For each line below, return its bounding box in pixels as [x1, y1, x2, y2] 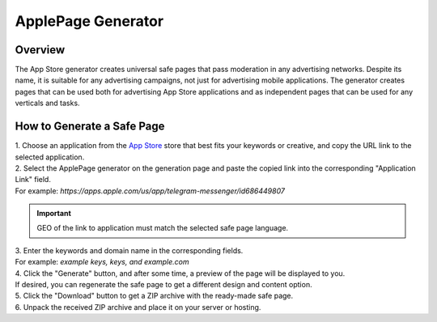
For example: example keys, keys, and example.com [15, 257, 189, 267]
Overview [15, 43, 66, 57]
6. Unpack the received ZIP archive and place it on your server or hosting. [15, 302, 261, 311]
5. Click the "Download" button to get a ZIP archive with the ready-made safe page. [15, 291, 294, 301]
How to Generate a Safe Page [15, 120, 165, 133]
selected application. [15, 152, 85, 162]
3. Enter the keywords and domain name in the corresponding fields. [15, 245, 244, 255]
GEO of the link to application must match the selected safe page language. [36, 223, 289, 233]
